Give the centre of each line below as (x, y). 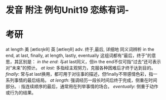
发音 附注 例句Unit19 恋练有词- (67, 10)
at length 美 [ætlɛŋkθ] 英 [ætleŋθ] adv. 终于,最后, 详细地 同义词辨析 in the (80, 50)
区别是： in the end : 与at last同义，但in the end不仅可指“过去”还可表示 (90, 62)
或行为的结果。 (21, 93)
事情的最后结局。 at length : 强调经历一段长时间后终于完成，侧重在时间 (86, 80)
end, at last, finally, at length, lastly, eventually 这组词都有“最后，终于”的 (79, 55)
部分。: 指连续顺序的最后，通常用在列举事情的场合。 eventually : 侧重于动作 (82, 87)
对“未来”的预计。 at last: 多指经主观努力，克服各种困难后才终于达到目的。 (81, 68)
